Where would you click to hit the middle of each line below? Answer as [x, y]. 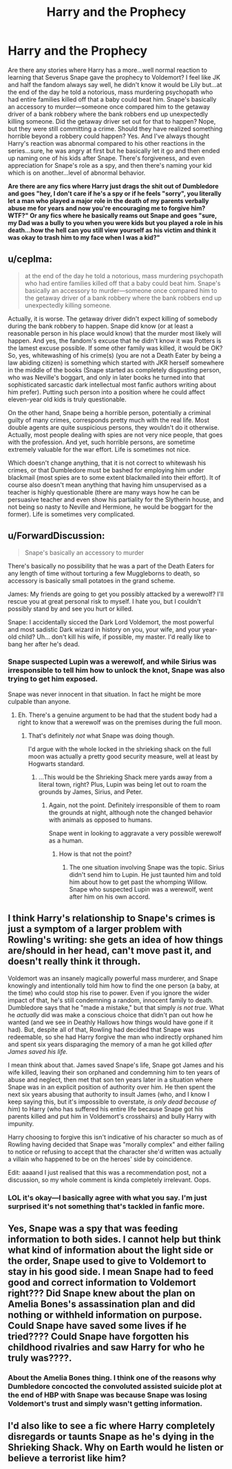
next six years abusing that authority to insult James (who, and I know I [109, 1094]
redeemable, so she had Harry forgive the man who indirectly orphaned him [115, 1037]
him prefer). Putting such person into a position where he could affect [106, 392]
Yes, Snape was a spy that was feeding [93, 1228]
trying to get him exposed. [53, 679]
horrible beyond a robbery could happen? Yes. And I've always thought [109, 136]
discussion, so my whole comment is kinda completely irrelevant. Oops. [109, 1180]
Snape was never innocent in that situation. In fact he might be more [105, 694]
